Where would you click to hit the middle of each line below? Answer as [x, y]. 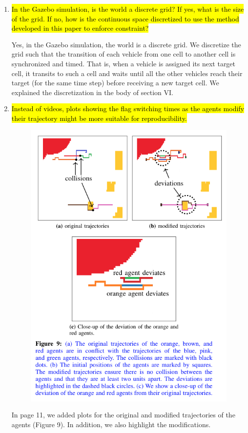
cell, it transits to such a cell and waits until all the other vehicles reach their [127, 73]
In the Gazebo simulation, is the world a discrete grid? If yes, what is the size [128, 9]
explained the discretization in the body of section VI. [92, 92]
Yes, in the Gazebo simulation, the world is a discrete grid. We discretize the [126, 44]
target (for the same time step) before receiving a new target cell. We [115, 83]
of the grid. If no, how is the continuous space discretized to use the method [125, 18]
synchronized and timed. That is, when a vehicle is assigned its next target [124, 63]
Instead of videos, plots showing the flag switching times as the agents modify [128, 108]
